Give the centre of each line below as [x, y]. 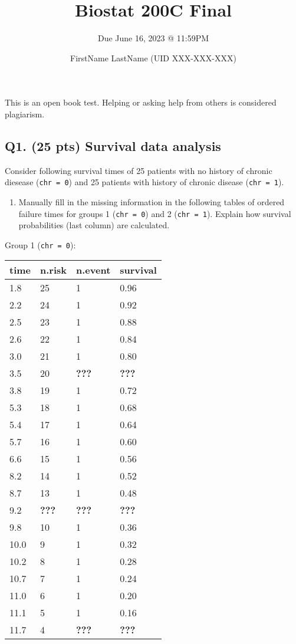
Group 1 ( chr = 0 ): [40, 244]
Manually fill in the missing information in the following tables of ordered [152, 201]
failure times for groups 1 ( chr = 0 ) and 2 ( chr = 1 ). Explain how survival [155, 213]
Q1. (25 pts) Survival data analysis [113, 145]
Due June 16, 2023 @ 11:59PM [153, 38]
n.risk [54, 270]
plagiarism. [25, 114]
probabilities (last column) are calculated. [94, 225]
